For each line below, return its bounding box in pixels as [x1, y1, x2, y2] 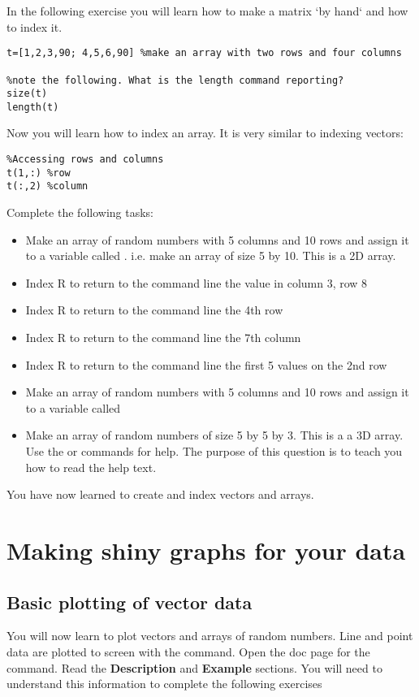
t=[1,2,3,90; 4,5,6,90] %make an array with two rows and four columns [6, 47, 402, 59]
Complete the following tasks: [6, 204, 153, 221]
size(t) [6, 88, 48, 100]
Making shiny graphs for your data [6, 533, 406, 566]
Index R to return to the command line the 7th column [25, 329, 301, 345]
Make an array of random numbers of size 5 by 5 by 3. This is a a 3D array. [25, 426, 404, 444]
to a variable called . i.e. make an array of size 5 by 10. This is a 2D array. [25, 247, 396, 264]
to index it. [6, 18, 63, 35]
